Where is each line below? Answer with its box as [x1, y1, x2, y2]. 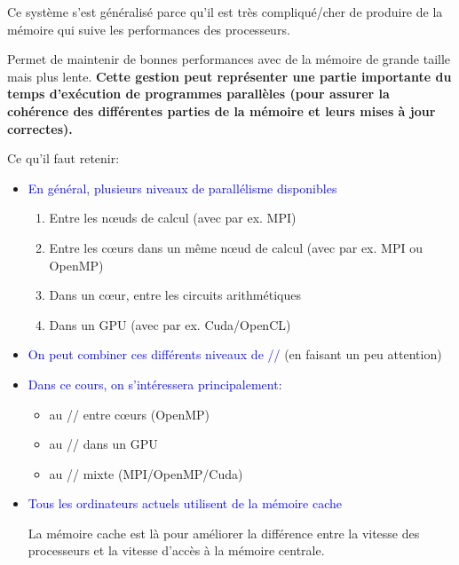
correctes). [7, 119, 73, 137]
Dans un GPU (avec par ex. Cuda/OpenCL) [49, 315, 291, 334]
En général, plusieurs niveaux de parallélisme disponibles [28, 178, 337, 197]
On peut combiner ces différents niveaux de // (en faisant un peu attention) [28, 345, 442, 364]
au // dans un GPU [49, 435, 158, 453]
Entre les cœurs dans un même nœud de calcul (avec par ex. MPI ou [49, 238, 423, 256]
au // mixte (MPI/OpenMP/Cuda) [49, 464, 243, 483]
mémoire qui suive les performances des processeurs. [7, 20, 290, 38]
